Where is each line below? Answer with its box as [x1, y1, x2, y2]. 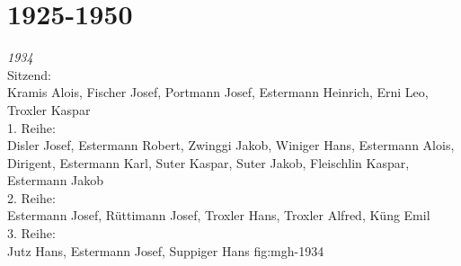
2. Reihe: [7, 188, 56, 207]
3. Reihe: [7, 224, 56, 243]
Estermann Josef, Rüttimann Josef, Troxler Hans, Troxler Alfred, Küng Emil [7, 206, 430, 225]
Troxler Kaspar [7, 100, 91, 119]
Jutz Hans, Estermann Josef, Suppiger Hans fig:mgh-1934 [7, 241, 324, 260]
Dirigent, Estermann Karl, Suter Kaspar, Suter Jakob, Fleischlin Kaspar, [7, 153, 410, 172]
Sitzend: [7, 65, 52, 84]
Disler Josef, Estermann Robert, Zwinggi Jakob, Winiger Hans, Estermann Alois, [7, 136, 455, 155]
